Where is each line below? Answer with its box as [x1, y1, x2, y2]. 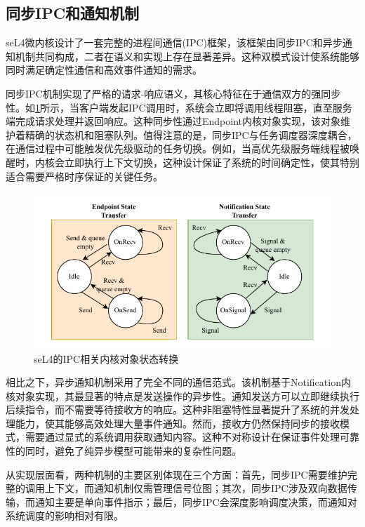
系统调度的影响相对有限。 [6, 508, 124, 523]
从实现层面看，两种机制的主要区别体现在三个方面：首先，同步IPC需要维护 [6, 467, 347, 481]
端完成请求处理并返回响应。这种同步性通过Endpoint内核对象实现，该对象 [6, 114, 341, 128]
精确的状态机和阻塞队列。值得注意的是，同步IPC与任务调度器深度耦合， [25, 127, 357, 142]
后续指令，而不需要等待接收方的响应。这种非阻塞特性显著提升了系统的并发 [6, 402, 350, 417]
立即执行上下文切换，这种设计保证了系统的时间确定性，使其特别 [64, 154, 359, 169]
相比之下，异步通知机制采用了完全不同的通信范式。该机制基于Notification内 [6, 375, 351, 389]
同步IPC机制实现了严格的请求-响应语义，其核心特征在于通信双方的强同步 [6, 86, 341, 100]
